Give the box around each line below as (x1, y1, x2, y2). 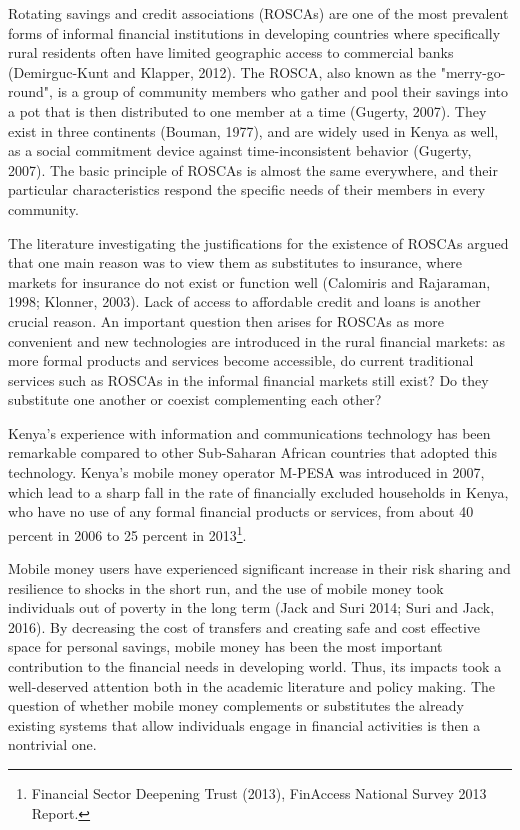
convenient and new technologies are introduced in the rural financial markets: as (8, 330, 506, 351)
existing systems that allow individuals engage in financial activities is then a (8, 714, 481, 735)
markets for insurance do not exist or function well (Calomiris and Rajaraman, (8, 271, 491, 292)
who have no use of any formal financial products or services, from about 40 (8, 501, 474, 522)
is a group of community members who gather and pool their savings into (57, 81, 509, 102)
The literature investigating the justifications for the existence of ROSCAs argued (8, 232, 509, 253)
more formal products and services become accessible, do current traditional (8, 350, 474, 371)
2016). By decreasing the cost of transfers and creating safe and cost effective (8, 616, 481, 637)
